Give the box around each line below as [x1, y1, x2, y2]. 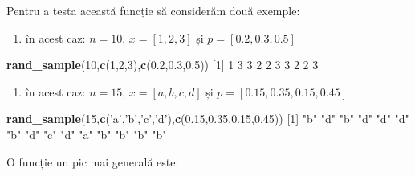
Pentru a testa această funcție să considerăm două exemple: [6, 2, 300, 18]
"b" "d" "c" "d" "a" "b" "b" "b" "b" [6, 125, 167, 142]
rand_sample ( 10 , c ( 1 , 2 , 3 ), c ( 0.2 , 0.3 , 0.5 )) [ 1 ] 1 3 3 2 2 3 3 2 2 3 [6, 56, 319, 73]
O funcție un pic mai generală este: [6, 153, 179, 170]
